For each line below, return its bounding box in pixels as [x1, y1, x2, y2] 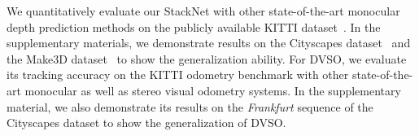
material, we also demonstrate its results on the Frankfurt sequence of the [7, 98, 373, 115]
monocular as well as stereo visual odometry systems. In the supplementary [24, 81, 401, 99]
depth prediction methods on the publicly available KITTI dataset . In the [7, 18, 381, 35]
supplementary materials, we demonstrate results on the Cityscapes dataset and [7, 34, 411, 51]
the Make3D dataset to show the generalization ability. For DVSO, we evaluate [7, 50, 407, 67]
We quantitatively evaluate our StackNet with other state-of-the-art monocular [7, 2, 400, 19]
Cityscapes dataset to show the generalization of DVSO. [7, 114, 286, 131]
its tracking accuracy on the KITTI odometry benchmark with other [7, 66, 349, 83]
